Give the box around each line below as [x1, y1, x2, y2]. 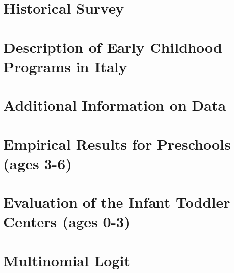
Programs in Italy [3, 56, 127, 76]
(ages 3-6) [3, 153, 72, 173]
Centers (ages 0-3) [3, 211, 130, 231]
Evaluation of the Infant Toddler [3, 192, 230, 212]
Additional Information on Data [3, 95, 226, 115]
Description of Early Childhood [3, 37, 222, 57]
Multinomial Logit [3, 250, 130, 270]
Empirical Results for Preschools [3, 134, 231, 154]
